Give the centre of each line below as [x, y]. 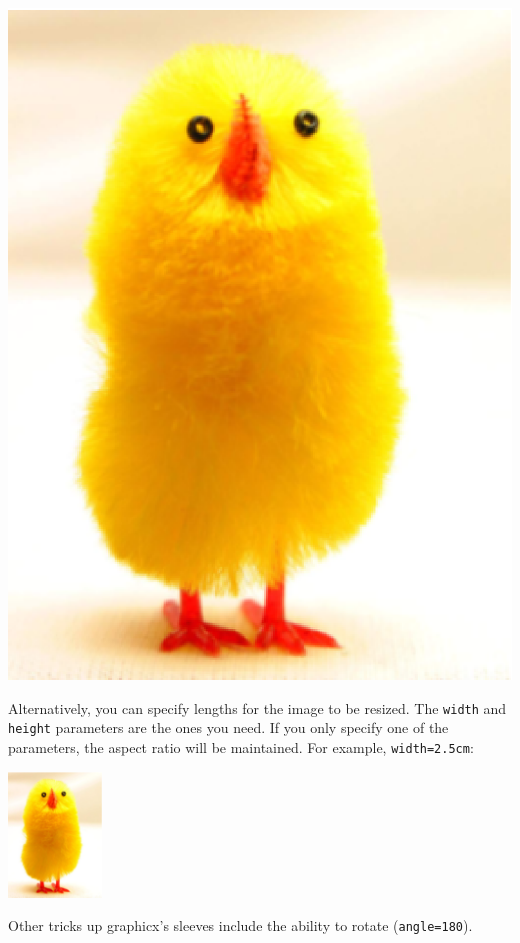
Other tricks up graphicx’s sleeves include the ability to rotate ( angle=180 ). [240, 925]
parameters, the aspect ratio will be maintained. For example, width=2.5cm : [241, 746]
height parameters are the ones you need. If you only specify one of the [228, 727]
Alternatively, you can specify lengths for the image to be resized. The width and [257, 707]
